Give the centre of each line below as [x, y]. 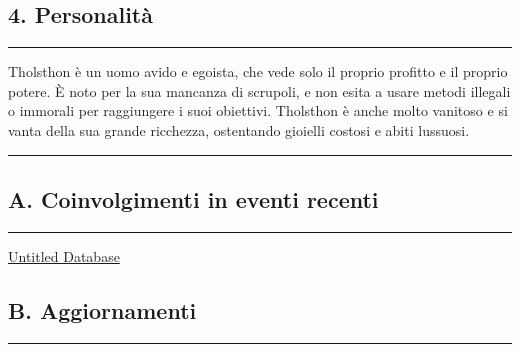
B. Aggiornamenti [102, 309]
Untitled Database [64, 255]
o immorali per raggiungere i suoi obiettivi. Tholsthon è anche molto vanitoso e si [258, 110]
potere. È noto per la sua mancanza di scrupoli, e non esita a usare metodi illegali [259, 90]
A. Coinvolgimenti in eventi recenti [193, 198]
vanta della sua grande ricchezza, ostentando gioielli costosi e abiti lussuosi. [239, 129]
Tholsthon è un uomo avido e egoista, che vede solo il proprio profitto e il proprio [258, 71]
